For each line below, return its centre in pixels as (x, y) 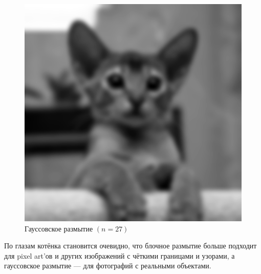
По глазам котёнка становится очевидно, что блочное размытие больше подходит (130, 246)
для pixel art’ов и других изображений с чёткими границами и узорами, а (119, 255)
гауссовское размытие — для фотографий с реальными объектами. (108, 266)
